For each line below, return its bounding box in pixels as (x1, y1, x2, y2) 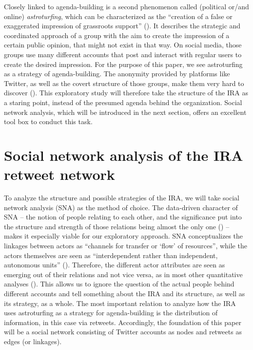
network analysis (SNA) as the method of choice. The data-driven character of (4, 202, 238, 212)
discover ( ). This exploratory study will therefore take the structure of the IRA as (4, 87, 248, 98)
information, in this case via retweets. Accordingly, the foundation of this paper (4, 317, 242, 327)
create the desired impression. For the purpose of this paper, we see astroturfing (4, 59, 243, 69)
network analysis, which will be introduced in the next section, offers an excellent (4, 107, 247, 117)
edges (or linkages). (4, 336, 62, 346)
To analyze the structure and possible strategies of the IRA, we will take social (4, 193, 239, 203)
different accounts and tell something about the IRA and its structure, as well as (4, 288, 245, 298)
